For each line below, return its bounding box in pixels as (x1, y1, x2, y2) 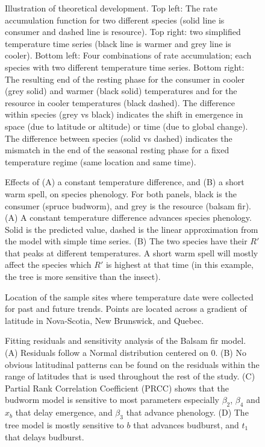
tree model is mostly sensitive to (5, 419, 124, 431)
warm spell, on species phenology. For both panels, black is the (5, 187, 237, 200)
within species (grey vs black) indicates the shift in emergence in (5, 108, 243, 121)
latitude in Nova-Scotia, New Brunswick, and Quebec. (5, 314, 204, 326)
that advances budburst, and (133, 419, 239, 431)
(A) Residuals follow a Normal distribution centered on (5, 346, 208, 359)
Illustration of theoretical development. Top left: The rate (5, 2, 217, 14)
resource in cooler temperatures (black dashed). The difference (5, 96, 235, 109)
